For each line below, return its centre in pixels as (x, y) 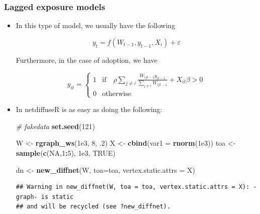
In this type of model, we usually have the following (95, 25)
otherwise (117, 94)
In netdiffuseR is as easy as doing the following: (89, 109)
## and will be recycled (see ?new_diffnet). (93, 207)
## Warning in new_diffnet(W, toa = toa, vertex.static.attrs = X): (133, 187)
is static (57, 197)
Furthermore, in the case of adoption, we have (87, 60)
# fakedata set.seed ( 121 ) (55, 126)
